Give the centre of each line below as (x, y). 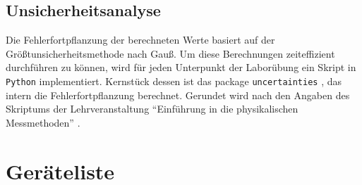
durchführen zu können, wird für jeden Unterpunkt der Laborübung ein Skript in (181, 67)
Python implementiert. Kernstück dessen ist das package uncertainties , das (174, 81)
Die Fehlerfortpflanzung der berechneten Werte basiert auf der (140, 40)
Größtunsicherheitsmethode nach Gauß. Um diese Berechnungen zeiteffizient (170, 53)
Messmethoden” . (43, 122)
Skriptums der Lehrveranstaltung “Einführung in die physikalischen (152, 109)
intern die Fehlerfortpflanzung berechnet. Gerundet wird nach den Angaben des (178, 95)
